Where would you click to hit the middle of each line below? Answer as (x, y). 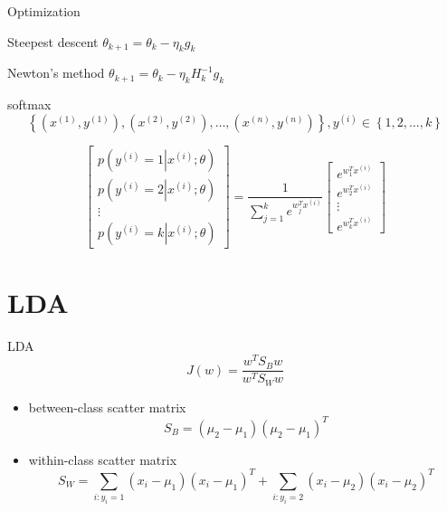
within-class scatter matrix (103, 459)
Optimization (44, 11)
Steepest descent (53, 41)
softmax (29, 104)
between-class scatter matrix (107, 407)
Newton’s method (56, 73)
